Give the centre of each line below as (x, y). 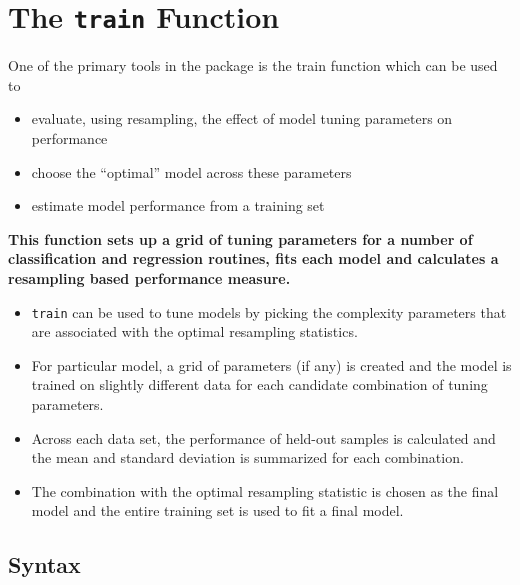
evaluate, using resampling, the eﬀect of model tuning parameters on (242, 118)
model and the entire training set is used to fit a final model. (217, 510)
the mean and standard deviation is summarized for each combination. (247, 457)
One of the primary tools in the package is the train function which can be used (253, 65)
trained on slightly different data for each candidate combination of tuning (259, 384)
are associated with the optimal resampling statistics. (194, 331)
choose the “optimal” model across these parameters (191, 171)
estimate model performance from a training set (178, 205)
